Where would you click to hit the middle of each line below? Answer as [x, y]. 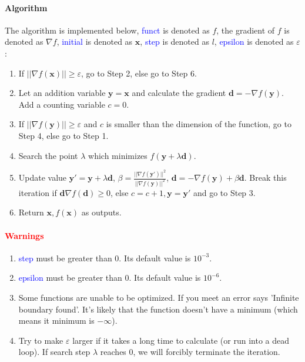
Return [31, 212]
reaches [113, 352]
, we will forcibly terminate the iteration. [207, 352]
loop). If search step [54, 352]
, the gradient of [246, 30]
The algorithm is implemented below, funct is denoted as [107, 30]
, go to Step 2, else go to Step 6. [139, 73]
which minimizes [118, 155]
